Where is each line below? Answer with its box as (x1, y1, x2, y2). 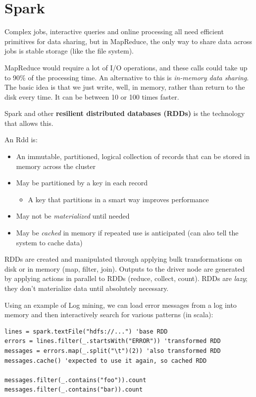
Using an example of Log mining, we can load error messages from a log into (4, 299, 237, 310)
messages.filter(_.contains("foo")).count (4, 376, 147, 384)
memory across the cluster (16, 161, 96, 171)
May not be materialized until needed (16, 211, 130, 221)
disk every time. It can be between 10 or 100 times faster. (4, 91, 179, 102)
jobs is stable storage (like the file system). (4, 46, 134, 56)
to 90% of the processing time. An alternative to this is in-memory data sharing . (4, 72, 249, 82)
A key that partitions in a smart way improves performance (28, 194, 209, 204)
